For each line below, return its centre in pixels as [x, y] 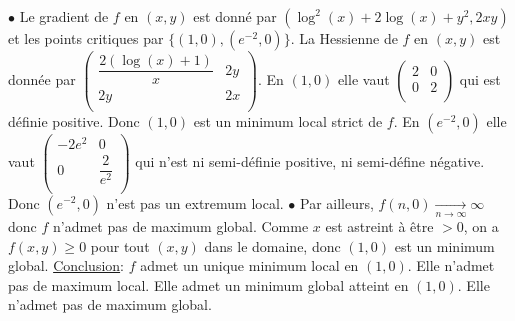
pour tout [120, 245]
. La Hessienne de [344, 38]
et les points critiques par [86, 38]
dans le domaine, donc [272, 245]
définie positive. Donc [74, 121]
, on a [481, 225]
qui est [480, 79]
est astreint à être [379, 225]
